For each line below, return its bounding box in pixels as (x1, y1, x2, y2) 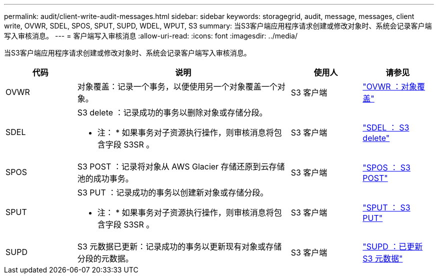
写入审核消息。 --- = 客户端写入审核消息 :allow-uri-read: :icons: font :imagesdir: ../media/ (4, 31, 298, 40)
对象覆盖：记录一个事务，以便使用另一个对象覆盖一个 (77, 81, 277, 91)
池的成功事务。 (77, 173, 133, 183)
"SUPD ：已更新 (362, 241, 423, 251)
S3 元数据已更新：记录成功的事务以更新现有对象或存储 (77, 241, 282, 251)
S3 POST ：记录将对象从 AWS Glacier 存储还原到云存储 (77, 161, 285, 171)
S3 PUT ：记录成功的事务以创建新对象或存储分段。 (77, 187, 268, 197)
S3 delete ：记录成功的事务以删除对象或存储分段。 (77, 107, 267, 117)
